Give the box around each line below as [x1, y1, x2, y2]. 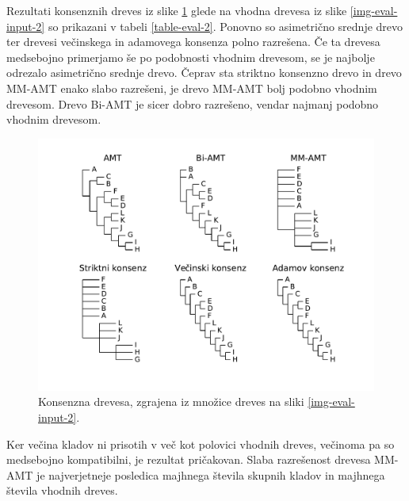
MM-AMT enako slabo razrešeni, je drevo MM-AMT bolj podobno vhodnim [6, 79, 377, 96]
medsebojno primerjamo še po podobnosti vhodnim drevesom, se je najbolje [6, 48, 375, 65]
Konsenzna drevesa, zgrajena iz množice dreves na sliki [38, 393, 304, 410]
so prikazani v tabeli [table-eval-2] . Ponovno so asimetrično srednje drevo [48, 17, 403, 34]
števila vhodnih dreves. [6, 482, 118, 499]
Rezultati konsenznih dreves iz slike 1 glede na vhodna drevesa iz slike [6, 2, 347, 18]
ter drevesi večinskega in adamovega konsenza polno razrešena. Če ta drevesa [6, 33, 380, 50]
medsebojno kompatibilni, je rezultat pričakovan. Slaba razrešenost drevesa [6, 451, 371, 468]
